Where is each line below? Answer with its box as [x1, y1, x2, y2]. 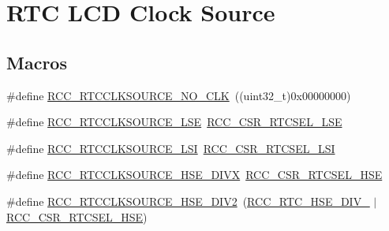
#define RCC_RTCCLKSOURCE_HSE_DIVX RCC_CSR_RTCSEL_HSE [6, 166, 383, 183]
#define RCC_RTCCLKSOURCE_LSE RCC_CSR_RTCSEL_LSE [6, 114, 342, 130]
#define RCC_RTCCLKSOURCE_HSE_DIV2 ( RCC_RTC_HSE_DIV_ [6, 192, 370, 209]
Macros [6, 50, 67, 74]
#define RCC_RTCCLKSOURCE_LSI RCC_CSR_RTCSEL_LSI [6, 140, 335, 156]
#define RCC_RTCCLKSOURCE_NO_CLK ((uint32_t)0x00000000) [6, 87, 351, 103]
